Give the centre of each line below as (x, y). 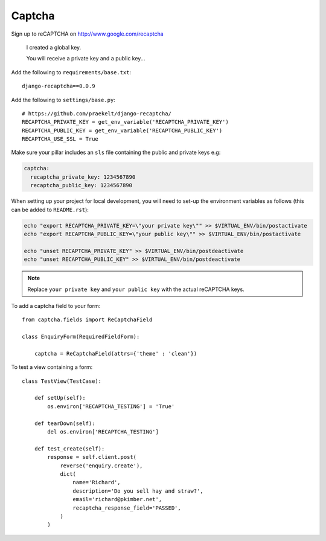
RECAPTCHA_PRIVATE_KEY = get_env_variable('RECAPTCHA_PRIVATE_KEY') (125, 122)
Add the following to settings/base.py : (63, 100)
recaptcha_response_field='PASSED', (127, 508)
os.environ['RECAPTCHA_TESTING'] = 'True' (111, 406)
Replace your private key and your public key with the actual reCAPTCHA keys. (136, 289)
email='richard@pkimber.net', (117, 499)
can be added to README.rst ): (50, 210)
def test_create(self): (69, 449)
